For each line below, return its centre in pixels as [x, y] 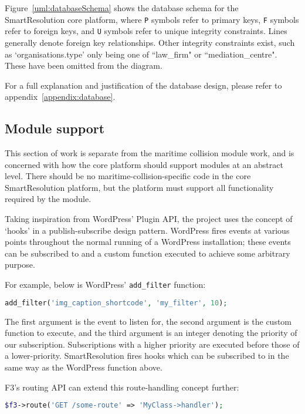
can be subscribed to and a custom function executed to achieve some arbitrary [148, 253]
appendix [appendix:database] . [60, 97]
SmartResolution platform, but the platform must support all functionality [139, 187]
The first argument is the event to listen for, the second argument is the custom [148, 321]
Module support [55, 128]
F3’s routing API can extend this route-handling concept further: [122, 387]
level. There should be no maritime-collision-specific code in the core [128, 176]
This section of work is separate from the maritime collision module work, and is [150, 153]
